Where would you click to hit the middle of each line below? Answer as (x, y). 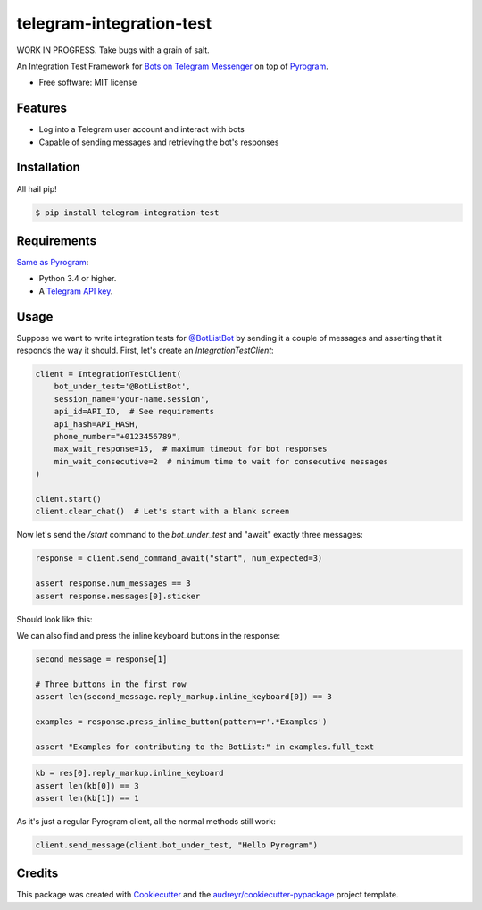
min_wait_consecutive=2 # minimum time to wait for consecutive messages (221, 461)
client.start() (68, 499)
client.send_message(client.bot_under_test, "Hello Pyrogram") (177, 845)
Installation (48, 167)
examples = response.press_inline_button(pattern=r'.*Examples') (181, 722)
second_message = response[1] (101, 659)
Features (42, 109)
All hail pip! (37, 188)
